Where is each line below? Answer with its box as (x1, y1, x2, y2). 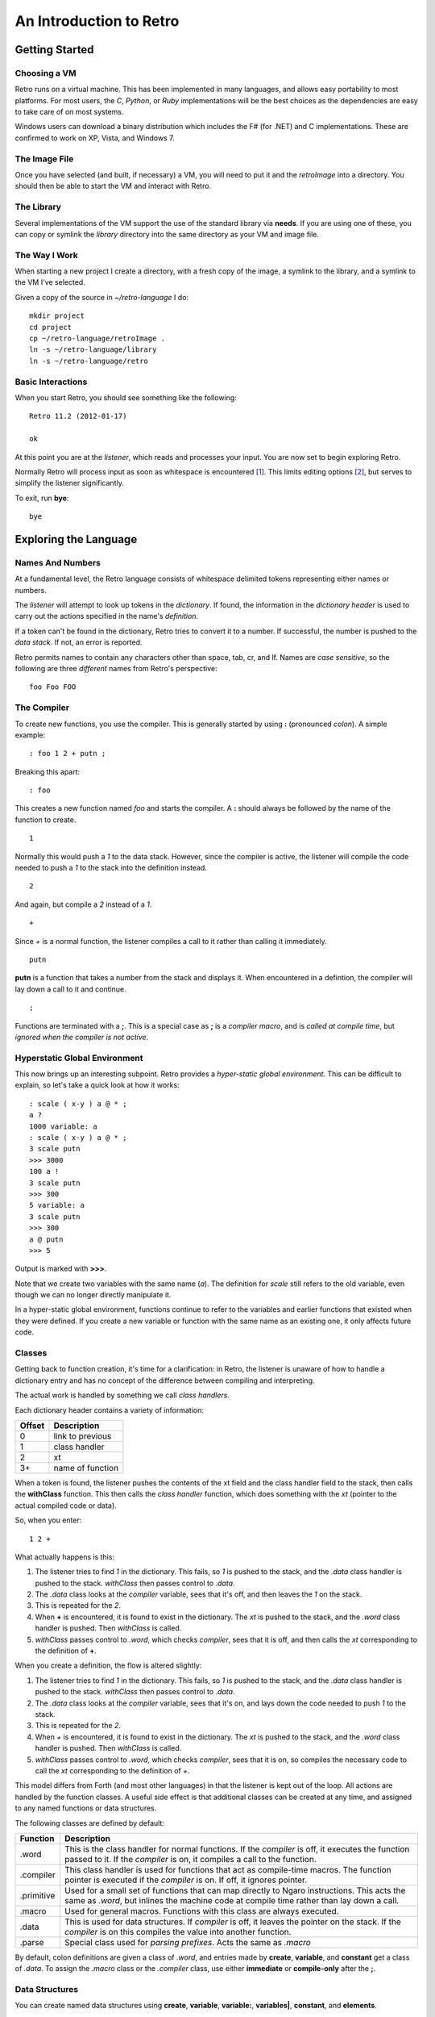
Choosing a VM (14, 67, 77, 78)
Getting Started (14, 43, 94, 56)
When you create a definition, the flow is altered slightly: (14, 1660, 202, 1670)
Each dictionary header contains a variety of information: (14, 1405, 205, 1415)
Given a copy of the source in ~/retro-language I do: (14, 292, 189, 302)
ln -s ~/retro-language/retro (29, 356, 149, 365)
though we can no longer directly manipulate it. (14, 1290, 172, 1300)
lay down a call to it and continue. (14, 984, 126, 994)
